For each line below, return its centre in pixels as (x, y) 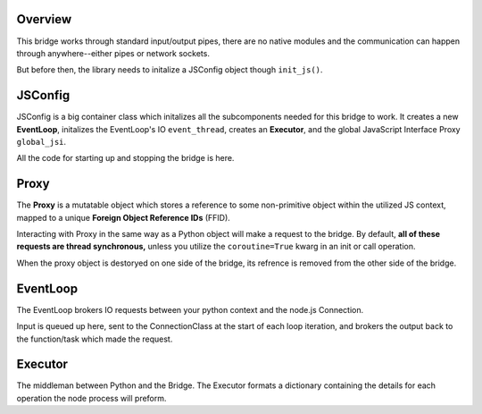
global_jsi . (42, 141)
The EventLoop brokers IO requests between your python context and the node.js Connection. (190, 309)
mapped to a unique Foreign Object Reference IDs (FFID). (124, 217)
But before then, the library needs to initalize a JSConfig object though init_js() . (170, 70)
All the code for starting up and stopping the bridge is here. (125, 158)
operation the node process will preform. (91, 398)
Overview (44, 19)
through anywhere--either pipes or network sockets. (113, 53)
